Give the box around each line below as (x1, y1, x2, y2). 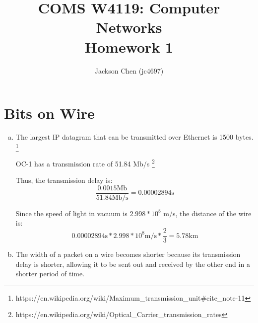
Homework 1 (84, 36, 174, 57)
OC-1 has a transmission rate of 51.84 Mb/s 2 (15, 157, 155, 168)
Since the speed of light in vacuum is (15, 208, 128, 218)
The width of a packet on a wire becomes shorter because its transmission (15, 249, 241, 259)
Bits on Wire (4, 103, 95, 123)
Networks (96, 17, 162, 37)
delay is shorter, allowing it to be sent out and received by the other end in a (15, 258, 250, 269)
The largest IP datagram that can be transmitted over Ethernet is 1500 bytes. (15, 132, 254, 142)
